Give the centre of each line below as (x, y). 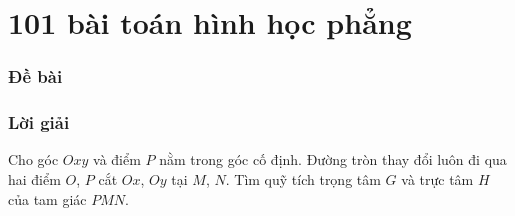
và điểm (117, 159)
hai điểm (34, 179)
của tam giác (47, 198)
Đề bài (35, 76)
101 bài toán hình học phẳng (210, 22)
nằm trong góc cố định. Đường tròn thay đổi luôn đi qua (333, 159)
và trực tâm (437, 179)
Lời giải (39, 122)
